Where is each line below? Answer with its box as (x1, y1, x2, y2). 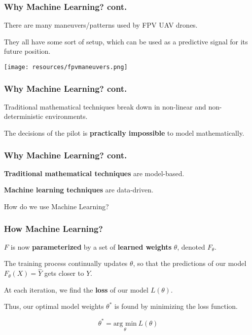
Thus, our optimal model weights (4, 301, 104, 311)
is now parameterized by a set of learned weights (10, 241, 172, 252)
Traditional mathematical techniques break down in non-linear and (4, 101, 206, 112)
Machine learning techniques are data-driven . (4, 185, 153, 195)
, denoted (177, 241, 205, 252)
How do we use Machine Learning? (4, 201, 109, 212)
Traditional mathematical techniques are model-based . (4, 168, 184, 178)
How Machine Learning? (4, 222, 103, 234)
